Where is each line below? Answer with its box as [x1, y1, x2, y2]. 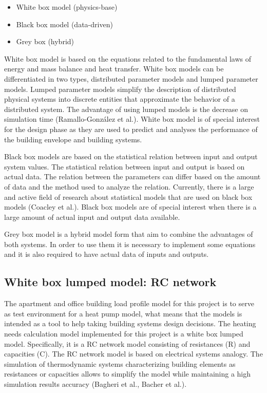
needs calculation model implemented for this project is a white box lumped [4, 328, 243, 339]
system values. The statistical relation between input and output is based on [4, 161, 245, 172]
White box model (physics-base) [16, 2, 118, 12]
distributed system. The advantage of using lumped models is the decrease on [4, 103, 249, 114]
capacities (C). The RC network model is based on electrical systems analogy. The [4, 348, 263, 359]
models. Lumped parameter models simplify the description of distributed [4, 83, 236, 94]
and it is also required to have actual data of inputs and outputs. [4, 249, 209, 259]
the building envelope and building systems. [4, 134, 142, 144]
